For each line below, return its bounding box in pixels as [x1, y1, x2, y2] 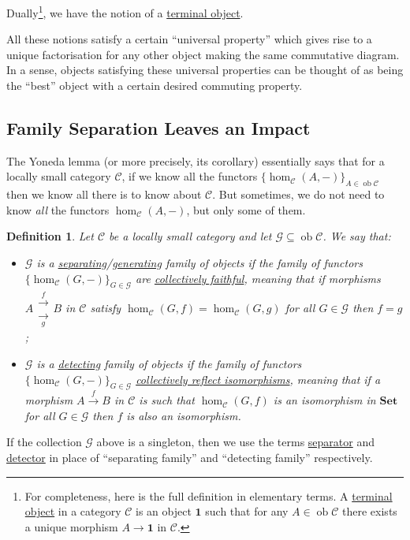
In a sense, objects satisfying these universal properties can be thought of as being [6, 61, 404, 78]
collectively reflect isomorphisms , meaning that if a [136, 371, 381, 387]
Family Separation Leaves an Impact [6, 116, 311, 140]
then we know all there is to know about [6, 186, 202, 203]
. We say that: [322, 228, 391, 244]
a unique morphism [24, 518, 118, 534]
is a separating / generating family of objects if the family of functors [36, 255, 363, 270]
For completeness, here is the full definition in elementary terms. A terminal [24, 487, 393, 504]
